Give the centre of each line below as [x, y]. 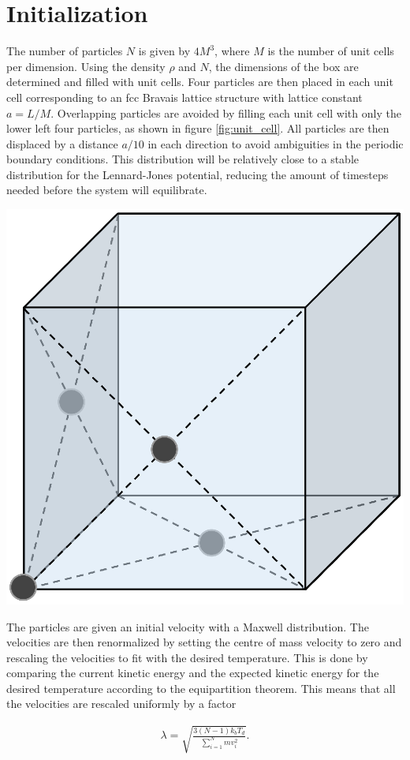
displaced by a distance [62, 143]
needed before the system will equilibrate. [107, 190]
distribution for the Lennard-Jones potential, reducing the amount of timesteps [198, 174]
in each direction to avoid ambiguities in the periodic [276, 143]
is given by [164, 51]
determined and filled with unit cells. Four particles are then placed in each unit [200, 82]
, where [232, 51]
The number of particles [65, 51]
